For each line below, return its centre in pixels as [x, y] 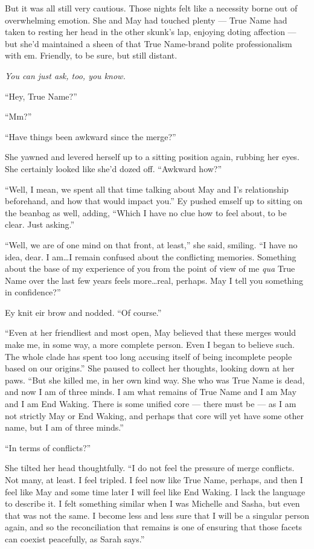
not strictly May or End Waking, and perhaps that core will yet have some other [154, 415]
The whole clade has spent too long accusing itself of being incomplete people [149, 356]
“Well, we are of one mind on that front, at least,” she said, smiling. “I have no [151, 244]
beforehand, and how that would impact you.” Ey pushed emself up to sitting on [154, 201]
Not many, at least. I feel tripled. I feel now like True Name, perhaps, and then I [154, 480]
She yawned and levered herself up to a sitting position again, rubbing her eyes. [152, 157]
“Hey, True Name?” [41, 96]
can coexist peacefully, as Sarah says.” [75, 538]
